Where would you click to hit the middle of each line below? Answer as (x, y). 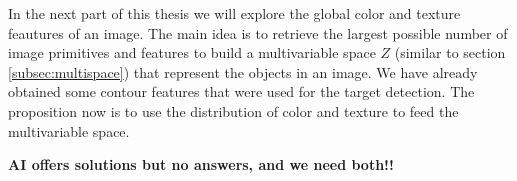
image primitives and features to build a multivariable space (192, 52)
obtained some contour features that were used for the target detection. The (241, 91)
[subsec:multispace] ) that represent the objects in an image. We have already (243, 71)
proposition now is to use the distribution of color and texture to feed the (233, 110)
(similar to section (450, 52)
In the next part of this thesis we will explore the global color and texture (234, 13)
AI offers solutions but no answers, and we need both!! (201, 164)
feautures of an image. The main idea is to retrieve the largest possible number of (258, 32)
